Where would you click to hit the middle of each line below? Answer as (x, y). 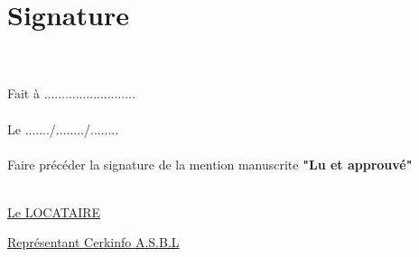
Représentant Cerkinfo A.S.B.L (93, 242)
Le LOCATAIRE (54, 211)
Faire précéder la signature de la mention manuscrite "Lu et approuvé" (210, 164)
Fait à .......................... (71, 93)
